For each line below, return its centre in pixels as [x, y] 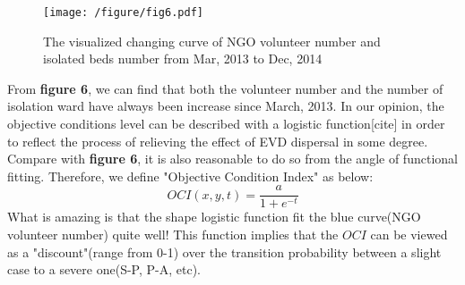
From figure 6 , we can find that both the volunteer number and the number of [225, 88]
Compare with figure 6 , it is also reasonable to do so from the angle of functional [232, 159]
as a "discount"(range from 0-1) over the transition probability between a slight [224, 251]
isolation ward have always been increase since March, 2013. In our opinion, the [226, 106]
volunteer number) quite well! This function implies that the [173, 235]
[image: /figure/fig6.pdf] [123, 13]
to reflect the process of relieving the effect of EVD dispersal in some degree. [218, 141]
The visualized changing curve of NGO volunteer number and [212, 41]
